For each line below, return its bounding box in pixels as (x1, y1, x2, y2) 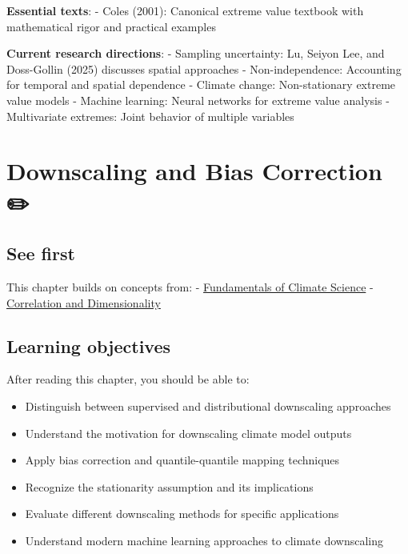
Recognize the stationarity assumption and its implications (25, 478, 314, 495)
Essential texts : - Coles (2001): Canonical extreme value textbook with (6, 2, 364, 18)
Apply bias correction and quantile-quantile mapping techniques (25, 452, 340, 468)
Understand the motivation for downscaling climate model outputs (25, 424, 352, 441)
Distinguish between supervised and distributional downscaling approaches (25, 397, 391, 414)
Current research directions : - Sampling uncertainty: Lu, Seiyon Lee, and (6, 45, 385, 62)
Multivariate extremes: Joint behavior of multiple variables (6, 107, 294, 124)
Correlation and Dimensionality (6, 294, 161, 311)
